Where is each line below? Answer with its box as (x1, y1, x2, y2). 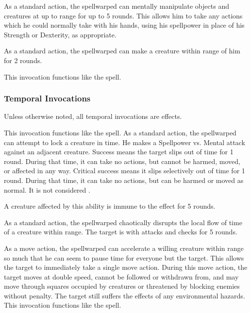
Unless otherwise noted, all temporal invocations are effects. (4, 111, 182, 121)
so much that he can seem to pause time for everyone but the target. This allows (4, 252, 244, 263)
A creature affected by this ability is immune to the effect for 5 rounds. (4, 201, 216, 211)
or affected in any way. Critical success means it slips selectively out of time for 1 (4, 165, 245, 176)
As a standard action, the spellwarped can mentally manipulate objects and (4, 1, 229, 11)
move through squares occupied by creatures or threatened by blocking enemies (4, 281, 240, 291)
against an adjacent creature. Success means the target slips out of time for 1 (4, 147, 234, 157)
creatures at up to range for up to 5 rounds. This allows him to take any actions (4, 10, 243, 20)
